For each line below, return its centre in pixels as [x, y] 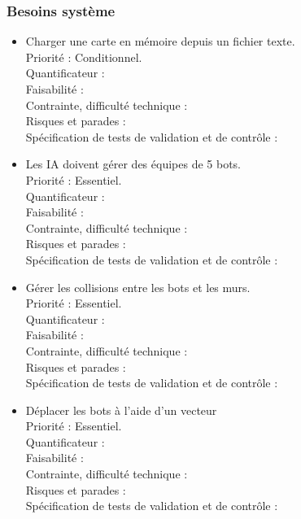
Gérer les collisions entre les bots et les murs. [138, 287]
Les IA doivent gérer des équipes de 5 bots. [133, 164]
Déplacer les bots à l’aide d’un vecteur [121, 410]
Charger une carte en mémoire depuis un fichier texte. [160, 41]
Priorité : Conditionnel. [84, 57]
